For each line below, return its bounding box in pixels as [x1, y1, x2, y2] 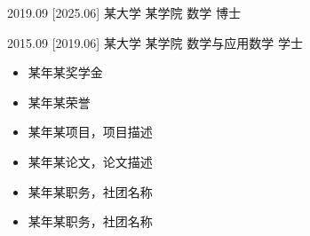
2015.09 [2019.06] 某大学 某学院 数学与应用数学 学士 [7, 33, 303, 51]
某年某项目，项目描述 [28, 122, 153, 141]
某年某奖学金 [28, 63, 103, 82]
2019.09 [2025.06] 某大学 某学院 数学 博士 [7, 4, 241, 21]
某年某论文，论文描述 [28, 152, 153, 170]
